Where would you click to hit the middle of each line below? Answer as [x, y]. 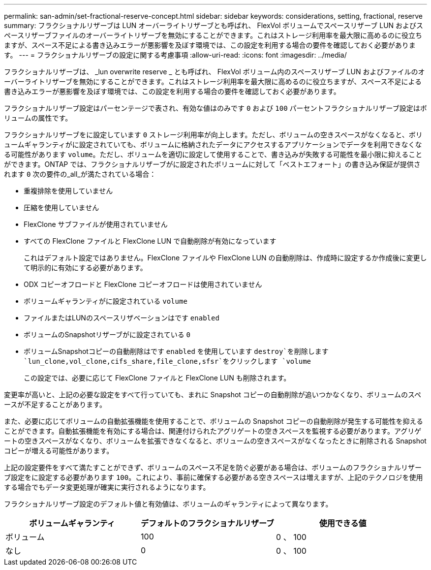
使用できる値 [343, 523]
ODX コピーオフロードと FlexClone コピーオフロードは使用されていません [143, 284]
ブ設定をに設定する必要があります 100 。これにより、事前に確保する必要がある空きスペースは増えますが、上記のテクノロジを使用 [214, 477]
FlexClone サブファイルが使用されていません [96, 224]
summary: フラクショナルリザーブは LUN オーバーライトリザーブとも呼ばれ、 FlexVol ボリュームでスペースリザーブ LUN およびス [214, 25]
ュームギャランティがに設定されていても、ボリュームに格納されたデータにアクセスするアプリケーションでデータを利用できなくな [213, 144]
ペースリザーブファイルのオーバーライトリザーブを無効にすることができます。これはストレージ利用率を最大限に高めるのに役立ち [213, 35]
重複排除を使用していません [68, 191]
